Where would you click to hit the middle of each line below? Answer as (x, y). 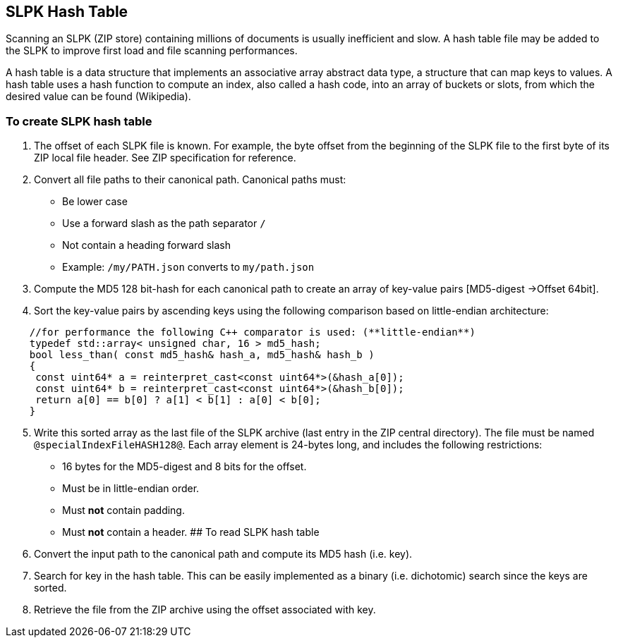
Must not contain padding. (123, 510)
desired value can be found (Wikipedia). (98, 97)
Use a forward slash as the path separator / (164, 223)
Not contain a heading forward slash (146, 245)
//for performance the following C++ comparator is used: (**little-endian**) (252, 332)
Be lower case (95, 202)
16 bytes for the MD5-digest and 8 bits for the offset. (184, 467)
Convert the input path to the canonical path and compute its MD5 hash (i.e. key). (223, 554)
